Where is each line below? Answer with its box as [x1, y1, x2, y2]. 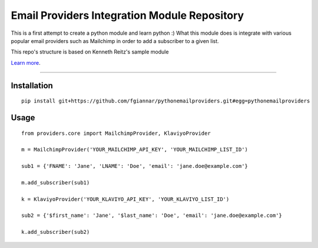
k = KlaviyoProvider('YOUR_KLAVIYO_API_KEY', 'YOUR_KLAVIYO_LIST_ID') [21, 196, 230, 203]
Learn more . [11, 59, 41, 66]
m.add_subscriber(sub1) [21, 179, 90, 186]
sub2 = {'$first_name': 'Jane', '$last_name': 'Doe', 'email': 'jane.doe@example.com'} [21, 212, 283, 219]
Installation [11, 80, 53, 91]
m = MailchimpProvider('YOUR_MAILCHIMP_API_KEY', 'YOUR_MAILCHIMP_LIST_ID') [21, 146, 249, 153]
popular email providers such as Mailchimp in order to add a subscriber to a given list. [11, 37, 219, 44]
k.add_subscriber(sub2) [21, 229, 90, 236]
